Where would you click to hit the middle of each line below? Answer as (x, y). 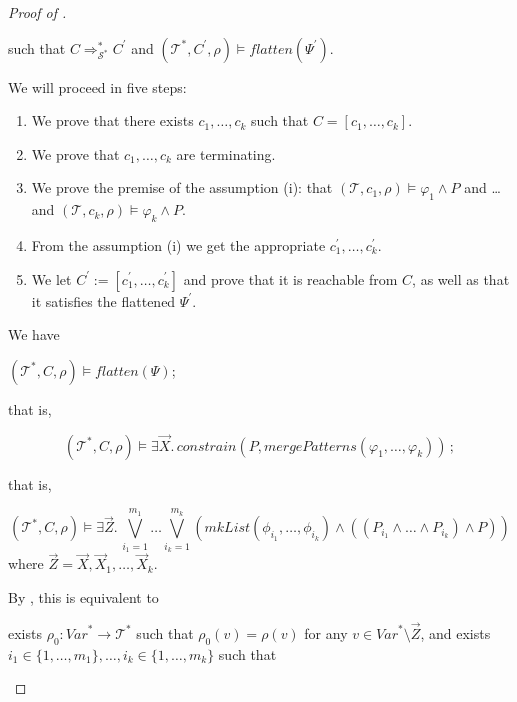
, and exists (455, 632)
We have (34, 334)
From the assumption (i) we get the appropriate (178, 244)
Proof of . (37, 12)
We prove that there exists (112, 120)
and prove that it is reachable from (290, 278)
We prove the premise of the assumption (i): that (182, 187)
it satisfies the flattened (103, 300)
